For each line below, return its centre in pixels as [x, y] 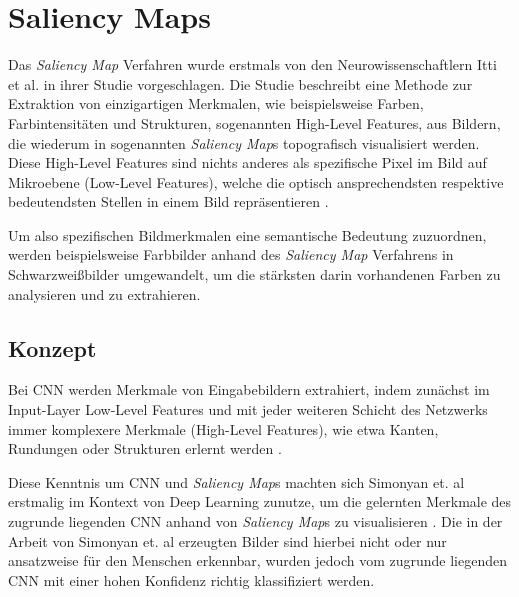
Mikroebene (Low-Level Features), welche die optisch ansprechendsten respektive [256, 181]
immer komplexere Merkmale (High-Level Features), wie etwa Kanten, [223, 428]
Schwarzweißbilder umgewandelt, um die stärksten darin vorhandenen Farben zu [254, 274]
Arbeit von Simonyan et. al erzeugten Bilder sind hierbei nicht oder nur [227, 540]
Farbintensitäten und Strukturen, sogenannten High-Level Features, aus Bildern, [254, 122]
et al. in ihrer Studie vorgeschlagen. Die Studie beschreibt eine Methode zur [240, 83]
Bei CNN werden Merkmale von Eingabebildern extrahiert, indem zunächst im [249, 389]
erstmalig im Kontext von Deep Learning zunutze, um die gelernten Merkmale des [260, 501]
